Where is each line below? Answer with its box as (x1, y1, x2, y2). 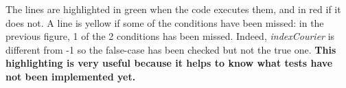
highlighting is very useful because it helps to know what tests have (5, 56, 333, 70)
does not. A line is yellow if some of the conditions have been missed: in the (5, 15, 324, 30)
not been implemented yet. (5, 69, 136, 83)
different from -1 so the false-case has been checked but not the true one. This (5, 42, 336, 56)
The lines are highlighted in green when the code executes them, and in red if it (5, 2, 341, 16)
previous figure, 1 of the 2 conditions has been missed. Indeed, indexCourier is (5, 29, 335, 43)
